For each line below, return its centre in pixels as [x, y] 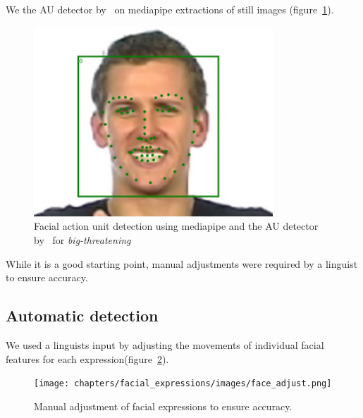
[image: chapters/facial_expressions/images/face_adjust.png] [183, 384]
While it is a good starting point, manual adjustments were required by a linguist [182, 263]
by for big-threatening [82, 240]
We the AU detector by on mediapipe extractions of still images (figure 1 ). [170, 9]
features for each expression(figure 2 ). [87, 358]
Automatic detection [82, 315]
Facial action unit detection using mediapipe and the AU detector [176, 226]
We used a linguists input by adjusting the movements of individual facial [165, 345]
